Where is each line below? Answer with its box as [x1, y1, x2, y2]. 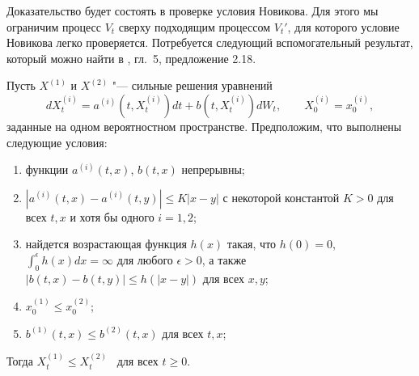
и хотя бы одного [70, 208, 154, 225]
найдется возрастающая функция [25, 235, 187, 252]
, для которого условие [287, 18, 400, 35]
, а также [201, 251, 247, 268]
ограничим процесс [6, 18, 101, 35]
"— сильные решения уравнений [112, 77, 273, 94]
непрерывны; [181, 161, 245, 178]
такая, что [226, 235, 277, 252]
